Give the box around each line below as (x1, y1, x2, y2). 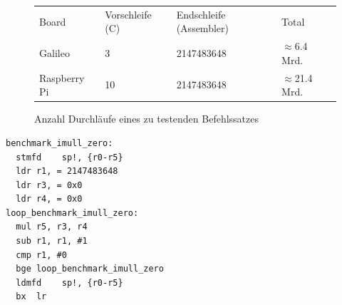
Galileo (39, 45, 70, 60)
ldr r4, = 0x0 (16, 194, 83, 205)
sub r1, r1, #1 (16, 236, 88, 247)
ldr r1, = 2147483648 (16, 166, 118, 177)
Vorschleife (105, 6, 152, 21)
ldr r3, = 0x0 (16, 180, 83, 190)
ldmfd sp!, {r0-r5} (16, 277, 123, 288)
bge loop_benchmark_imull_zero (16, 264, 164, 274)
